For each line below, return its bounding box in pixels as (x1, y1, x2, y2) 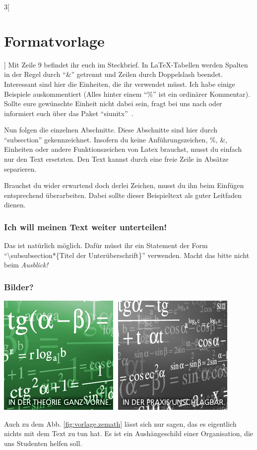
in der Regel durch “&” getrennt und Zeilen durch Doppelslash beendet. (4, 69, 223, 79)
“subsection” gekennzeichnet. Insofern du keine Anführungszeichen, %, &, (4, 134, 227, 144)
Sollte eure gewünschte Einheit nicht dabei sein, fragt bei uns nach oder (4, 98, 222, 109)
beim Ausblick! (4, 259, 49, 270)
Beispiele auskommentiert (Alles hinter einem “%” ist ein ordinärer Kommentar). (4, 88, 251, 99)
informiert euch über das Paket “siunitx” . (4, 108, 133, 118)
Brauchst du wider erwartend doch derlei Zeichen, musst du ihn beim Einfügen (4, 180, 244, 191)
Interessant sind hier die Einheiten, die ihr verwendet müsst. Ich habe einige (4, 78, 235, 89)
